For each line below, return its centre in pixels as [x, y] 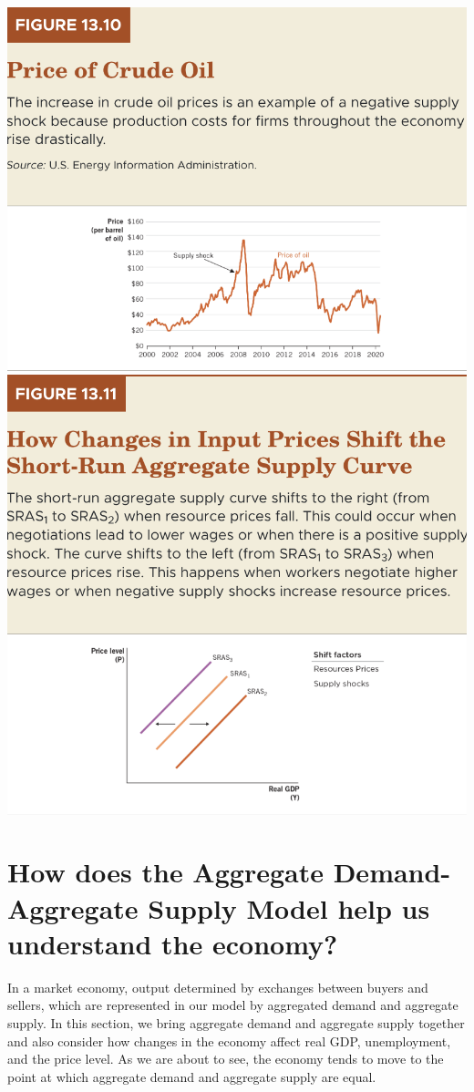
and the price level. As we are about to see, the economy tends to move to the [226, 1059]
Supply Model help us [289, 907]
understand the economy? [173, 943]
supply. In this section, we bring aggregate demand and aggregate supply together [236, 1022]
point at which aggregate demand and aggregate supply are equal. [192, 1076]
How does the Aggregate [165, 872]
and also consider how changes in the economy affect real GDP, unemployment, [229, 1040]
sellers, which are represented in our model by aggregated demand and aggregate [233, 1005]
